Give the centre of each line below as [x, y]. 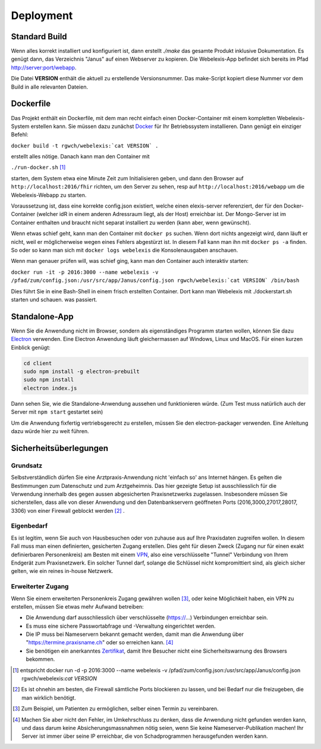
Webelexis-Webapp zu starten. [49, 195]
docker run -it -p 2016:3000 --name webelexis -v [85, 272]
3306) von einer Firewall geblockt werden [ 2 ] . [68, 510]
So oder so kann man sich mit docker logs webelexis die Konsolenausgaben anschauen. [125, 250]
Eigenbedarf [29, 526]
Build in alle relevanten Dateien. [50, 87]
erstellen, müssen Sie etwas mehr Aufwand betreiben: [77, 606]
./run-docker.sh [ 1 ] [38, 167]
